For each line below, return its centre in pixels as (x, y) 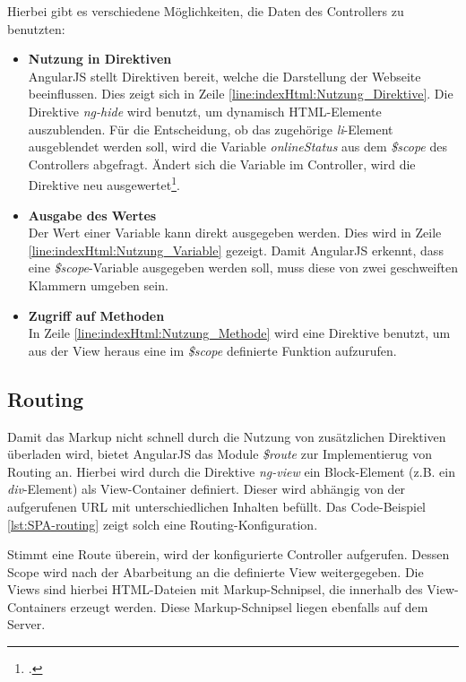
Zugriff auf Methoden (96, 315)
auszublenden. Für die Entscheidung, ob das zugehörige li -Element (211, 129)
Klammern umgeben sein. (98, 285)
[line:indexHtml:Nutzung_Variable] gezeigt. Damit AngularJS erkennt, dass (236, 250)
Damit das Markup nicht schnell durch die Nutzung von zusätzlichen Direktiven (227, 436)
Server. (26, 624)
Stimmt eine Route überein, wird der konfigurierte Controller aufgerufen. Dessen (229, 554)
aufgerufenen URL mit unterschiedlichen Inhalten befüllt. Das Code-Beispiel (216, 506)
